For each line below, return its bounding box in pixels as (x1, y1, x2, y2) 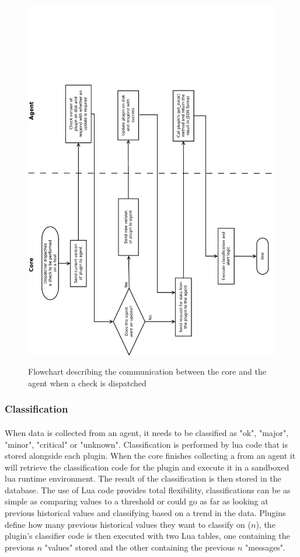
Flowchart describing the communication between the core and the (28, 365, 266, 378)
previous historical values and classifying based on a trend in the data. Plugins (5, 507, 286, 519)
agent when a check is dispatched (28, 376, 146, 389)
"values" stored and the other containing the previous (44, 541, 235, 553)
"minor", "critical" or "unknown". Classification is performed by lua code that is (5, 438, 288, 450)
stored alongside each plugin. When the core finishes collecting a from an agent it (5, 449, 296, 462)
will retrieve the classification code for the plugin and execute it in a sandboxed (5, 461, 289, 473)
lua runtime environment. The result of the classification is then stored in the (5, 472, 281, 485)
